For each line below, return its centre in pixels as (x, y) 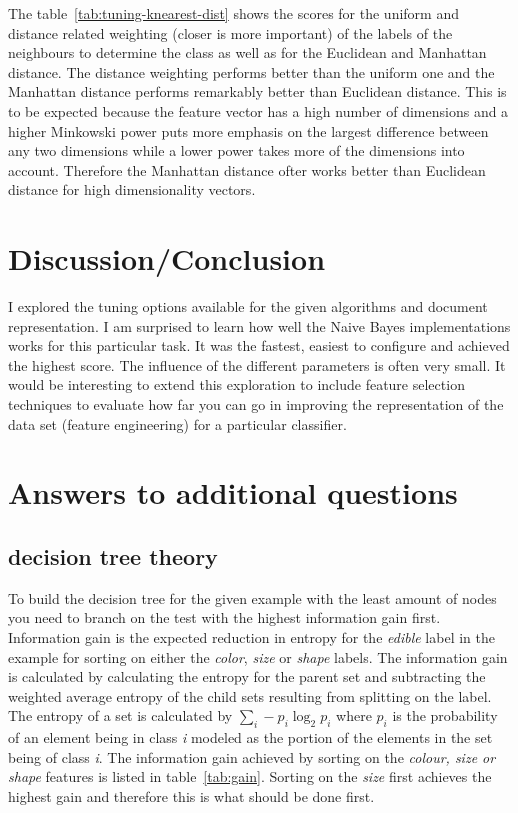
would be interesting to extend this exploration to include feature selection (236, 384)
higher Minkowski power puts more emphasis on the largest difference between (248, 130)
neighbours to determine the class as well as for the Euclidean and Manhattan (247, 52)
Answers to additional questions (233, 492)
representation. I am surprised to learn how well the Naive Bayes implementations (259, 325)
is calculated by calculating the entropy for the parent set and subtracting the (247, 676)
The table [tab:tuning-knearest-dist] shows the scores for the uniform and (233, 13)
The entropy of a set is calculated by (120, 715)
